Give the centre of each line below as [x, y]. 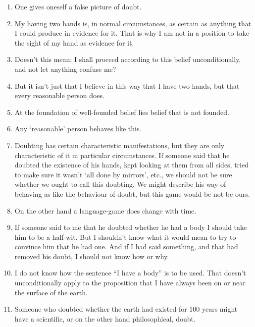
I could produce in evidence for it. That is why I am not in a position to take [132, 33]
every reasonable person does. [59, 95]
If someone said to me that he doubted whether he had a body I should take [131, 227]
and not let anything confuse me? [65, 69]
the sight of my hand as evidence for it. [74, 42]
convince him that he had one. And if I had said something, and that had [126, 246]
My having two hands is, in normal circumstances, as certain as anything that [133, 23]
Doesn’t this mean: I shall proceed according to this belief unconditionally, [128, 59]
